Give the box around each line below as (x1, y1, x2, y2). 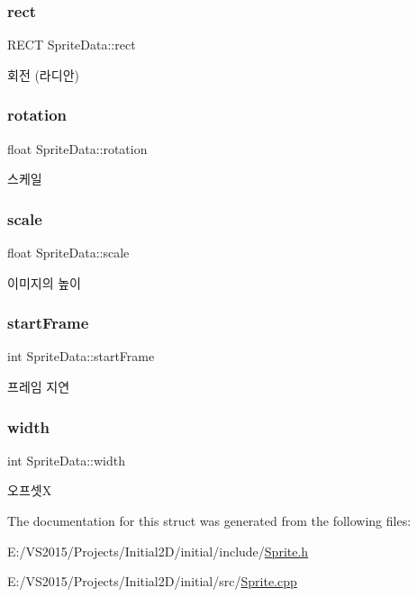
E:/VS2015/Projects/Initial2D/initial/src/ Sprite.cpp (7, 572, 297, 591)
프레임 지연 (7, 377, 70, 396)
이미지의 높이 (7, 273, 81, 292)
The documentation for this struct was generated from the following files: (7, 511, 412, 530)
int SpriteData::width (7, 450, 125, 469)
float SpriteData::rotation (7, 139, 148, 158)
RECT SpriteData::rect (7, 35, 136, 54)
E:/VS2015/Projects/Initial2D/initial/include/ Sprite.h (7, 541, 309, 560)
